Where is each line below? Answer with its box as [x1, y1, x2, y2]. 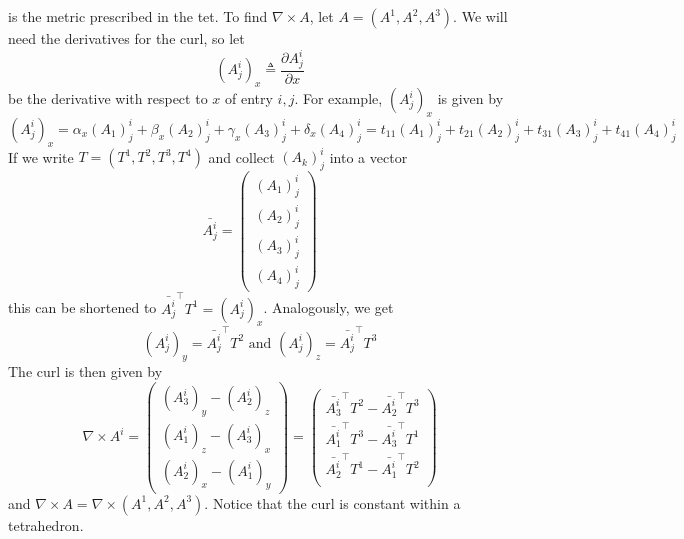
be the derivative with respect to [8, 88, 208, 109]
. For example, [294, 88, 383, 109]
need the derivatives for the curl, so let [8, 28, 245, 48]
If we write [8, 146, 74, 167]
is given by [437, 88, 504, 109]
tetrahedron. [8, 514, 84, 535]
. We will [453, 6, 508, 26]
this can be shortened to [8, 297, 157, 318]
